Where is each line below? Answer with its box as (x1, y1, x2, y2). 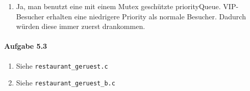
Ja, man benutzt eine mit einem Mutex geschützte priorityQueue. (16, 1, 221, 11)
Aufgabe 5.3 (4, 41, 47, 51)
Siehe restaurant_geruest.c (16, 60, 108, 71)
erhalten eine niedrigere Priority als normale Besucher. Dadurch (46, 11, 246, 21)
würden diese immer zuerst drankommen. (16, 21, 145, 32)
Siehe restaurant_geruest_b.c (16, 77, 115, 88)
